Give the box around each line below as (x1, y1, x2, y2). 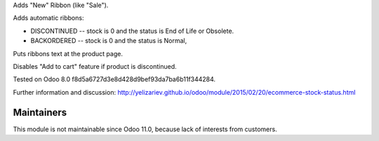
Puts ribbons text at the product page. (13, 49, 123, 58)
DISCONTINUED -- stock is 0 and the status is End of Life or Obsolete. (30, 27, 234, 35)
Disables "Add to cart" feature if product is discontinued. (13, 62, 177, 70)
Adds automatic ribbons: (13, 14, 84, 22)
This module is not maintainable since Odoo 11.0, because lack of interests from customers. (13, 125, 277, 133)
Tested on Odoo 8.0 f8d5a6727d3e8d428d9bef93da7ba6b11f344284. (13, 75, 216, 83)
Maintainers (13, 106, 67, 119)
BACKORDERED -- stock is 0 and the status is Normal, (30, 36, 187, 45)
